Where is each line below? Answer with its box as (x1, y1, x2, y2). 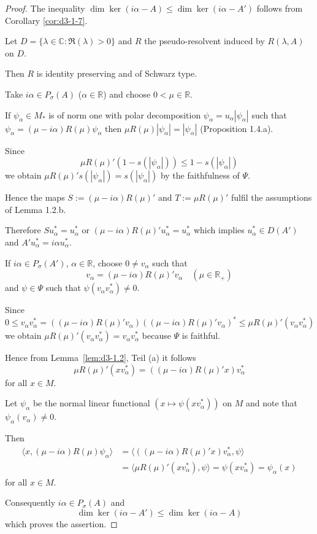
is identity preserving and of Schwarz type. (36, 67, 197, 80)
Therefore (5, 223, 41, 236)
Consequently (5, 496, 56, 509)
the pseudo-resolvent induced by (144, 34, 265, 47)
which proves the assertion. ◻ (5, 517, 118, 530)
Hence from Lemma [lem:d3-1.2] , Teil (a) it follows (5, 351, 196, 364)
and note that (246, 397, 298, 409)
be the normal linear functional (32, 397, 150, 409)
